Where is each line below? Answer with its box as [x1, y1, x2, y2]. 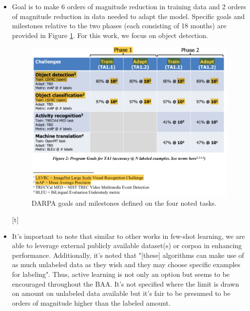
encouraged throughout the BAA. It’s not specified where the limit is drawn [12, 278, 239, 289]
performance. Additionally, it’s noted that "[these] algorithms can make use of [12, 250, 244, 260]
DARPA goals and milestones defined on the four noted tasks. [31, 198, 217, 208]
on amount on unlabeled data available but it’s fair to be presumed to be [12, 288, 231, 298]
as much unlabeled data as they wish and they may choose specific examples [12, 259, 241, 270]
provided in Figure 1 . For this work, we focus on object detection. [12, 30, 208, 40]
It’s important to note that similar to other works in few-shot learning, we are [12, 231, 245, 241]
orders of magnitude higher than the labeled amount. [12, 297, 171, 308]
